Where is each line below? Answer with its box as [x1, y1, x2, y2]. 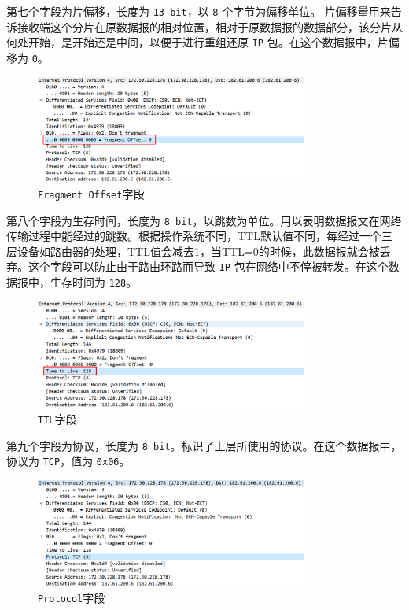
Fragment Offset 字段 [38, 185, 145, 201]
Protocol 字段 [38, 590, 105, 606]
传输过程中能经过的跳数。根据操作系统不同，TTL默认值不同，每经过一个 [6, 227, 381, 244]
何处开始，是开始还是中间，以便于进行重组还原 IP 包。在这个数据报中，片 [6, 34, 389, 50]
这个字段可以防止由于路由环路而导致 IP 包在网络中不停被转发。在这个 [28, 258, 389, 275]
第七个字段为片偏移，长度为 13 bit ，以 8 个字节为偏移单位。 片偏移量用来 [6, 3, 391, 19]
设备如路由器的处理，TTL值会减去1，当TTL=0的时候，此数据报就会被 [17, 242, 380, 259]
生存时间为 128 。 [50, 274, 138, 290]
